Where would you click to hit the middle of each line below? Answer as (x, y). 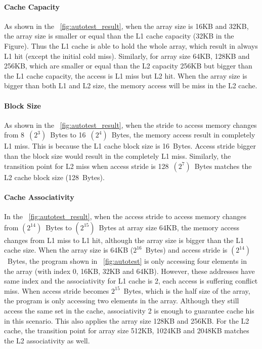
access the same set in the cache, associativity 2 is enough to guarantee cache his (129, 311)
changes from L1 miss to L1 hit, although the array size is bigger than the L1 (124, 240)
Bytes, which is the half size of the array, (187, 290)
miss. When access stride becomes (57, 290)
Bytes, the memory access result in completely (183, 135)
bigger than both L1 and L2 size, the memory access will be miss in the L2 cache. (131, 85)
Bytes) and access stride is (186, 250)
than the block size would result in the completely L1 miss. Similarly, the (118, 155)
